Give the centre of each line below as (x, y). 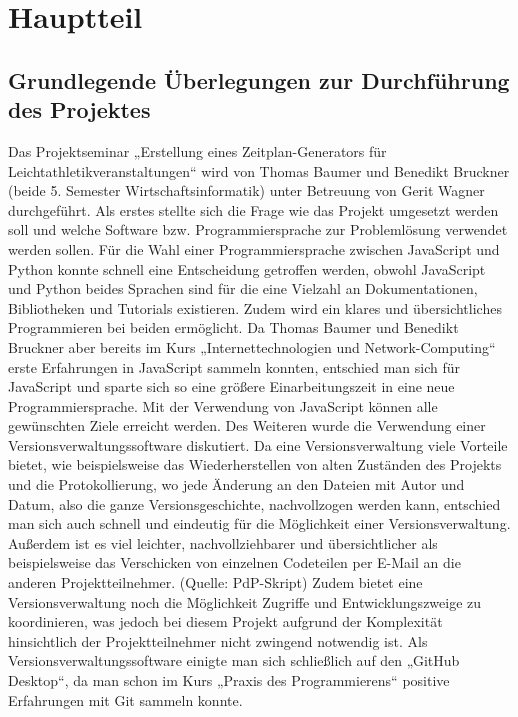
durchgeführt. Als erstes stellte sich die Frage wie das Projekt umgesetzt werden (253, 209)
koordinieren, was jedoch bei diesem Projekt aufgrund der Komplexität (225, 621)
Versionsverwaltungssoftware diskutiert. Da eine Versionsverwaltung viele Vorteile (258, 444)
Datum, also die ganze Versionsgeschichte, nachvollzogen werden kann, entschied (254, 503)
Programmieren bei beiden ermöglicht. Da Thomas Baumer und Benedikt (233, 327)
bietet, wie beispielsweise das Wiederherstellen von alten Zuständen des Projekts (255, 464)
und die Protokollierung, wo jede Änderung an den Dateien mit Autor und (236, 484)
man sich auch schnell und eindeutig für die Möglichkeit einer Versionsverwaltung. (259, 523)
